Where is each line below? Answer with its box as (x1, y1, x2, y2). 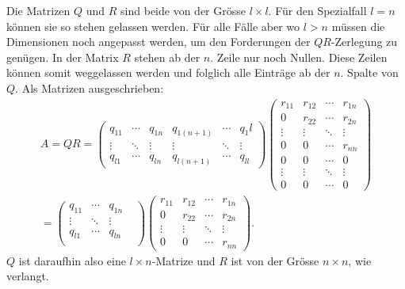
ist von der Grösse (231, 252, 319, 268)
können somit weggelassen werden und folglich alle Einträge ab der (6, 64, 330, 81)
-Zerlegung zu (330, 33, 398, 50)
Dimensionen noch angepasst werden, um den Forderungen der (6, 33, 311, 50)
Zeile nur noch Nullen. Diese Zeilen (216, 48, 388, 65)
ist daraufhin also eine (18, 252, 126, 268)
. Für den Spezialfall (268, 2, 367, 18)
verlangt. (6, 268, 49, 284)
